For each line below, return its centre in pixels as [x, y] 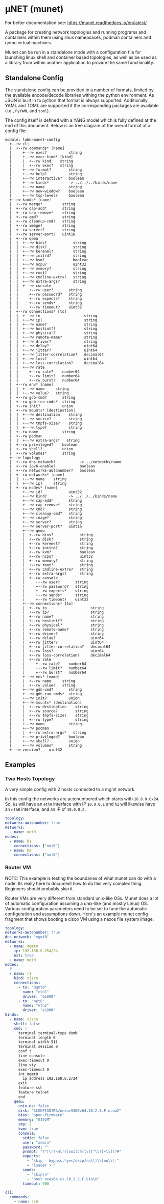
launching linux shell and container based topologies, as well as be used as [81, 57]
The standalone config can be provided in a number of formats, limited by [80, 90]
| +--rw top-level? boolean [47, 195]
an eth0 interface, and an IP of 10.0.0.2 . [46, 809]
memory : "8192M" [35, 1120]
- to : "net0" [31, 1001]
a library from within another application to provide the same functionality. [80, 62]
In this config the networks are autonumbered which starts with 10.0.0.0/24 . [82, 799]
